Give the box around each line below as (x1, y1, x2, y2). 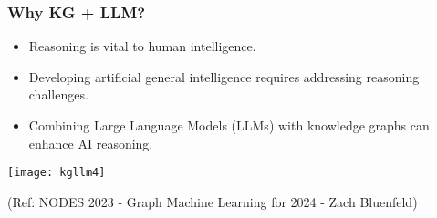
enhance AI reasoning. (28, 133, 153, 152)
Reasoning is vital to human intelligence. (28, 36, 256, 56)
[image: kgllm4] (7, 166, 106, 180)
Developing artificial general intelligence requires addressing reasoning (28, 67, 420, 86)
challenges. (28, 85, 88, 104)
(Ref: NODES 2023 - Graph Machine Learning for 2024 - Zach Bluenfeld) (7, 192, 418, 211)
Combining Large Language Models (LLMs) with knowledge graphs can (28, 116, 430, 134)
